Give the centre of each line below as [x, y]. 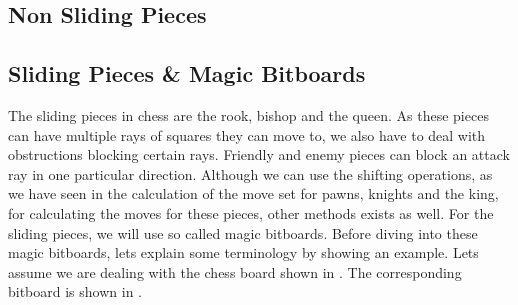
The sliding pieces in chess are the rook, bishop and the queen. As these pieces [248, 114]
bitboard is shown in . [75, 291]
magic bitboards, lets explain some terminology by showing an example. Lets [243, 252]
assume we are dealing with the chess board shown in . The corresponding [235, 271]
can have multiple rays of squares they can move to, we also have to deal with [247, 134]
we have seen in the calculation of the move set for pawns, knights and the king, [253, 193]
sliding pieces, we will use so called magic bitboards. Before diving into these [243, 232]
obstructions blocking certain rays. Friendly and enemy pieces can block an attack [259, 154]
